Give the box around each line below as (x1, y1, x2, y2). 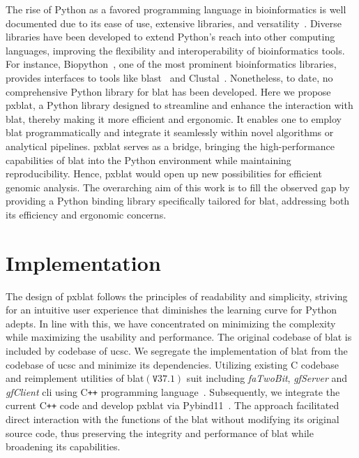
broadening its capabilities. (6, 439, 121, 454)
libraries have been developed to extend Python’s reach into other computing (6, 29, 335, 44)
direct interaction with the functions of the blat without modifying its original (6, 412, 339, 427)
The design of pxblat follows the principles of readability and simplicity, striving (6, 288, 348, 303)
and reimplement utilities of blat (6, 371, 144, 385)
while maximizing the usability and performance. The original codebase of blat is (6, 330, 352, 344)
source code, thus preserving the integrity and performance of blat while (6, 425, 314, 440)
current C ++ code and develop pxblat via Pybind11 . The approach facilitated (6, 398, 339, 413)
